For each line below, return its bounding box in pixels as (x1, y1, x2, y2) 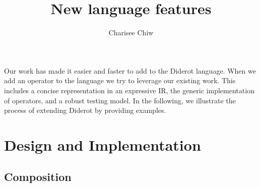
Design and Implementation (4, 134, 201, 155)
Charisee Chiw (108, 27, 154, 38)
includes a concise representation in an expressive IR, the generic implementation (4, 85, 254, 95)
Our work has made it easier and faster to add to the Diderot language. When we (4, 65, 256, 76)
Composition (4, 169, 72, 184)
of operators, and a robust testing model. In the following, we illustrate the (4, 95, 236, 105)
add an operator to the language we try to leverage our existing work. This (4, 75, 236, 86)
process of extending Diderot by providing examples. (4, 105, 166, 115)
